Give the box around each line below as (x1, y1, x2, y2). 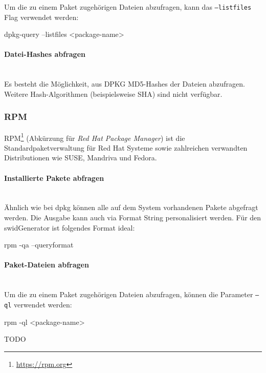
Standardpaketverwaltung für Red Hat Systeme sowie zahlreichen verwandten (4, 142, 248, 153)
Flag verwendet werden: (4, 11, 79, 22)
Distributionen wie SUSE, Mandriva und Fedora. (4, 152, 157, 163)
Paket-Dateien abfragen (4, 259, 89, 270)
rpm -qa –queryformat (4, 239, 74, 250)
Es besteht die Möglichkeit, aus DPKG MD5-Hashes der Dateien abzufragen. (4, 78, 245, 89)
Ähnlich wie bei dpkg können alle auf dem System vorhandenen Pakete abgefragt (4, 202, 258, 213)
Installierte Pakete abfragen (4, 172, 104, 183)
